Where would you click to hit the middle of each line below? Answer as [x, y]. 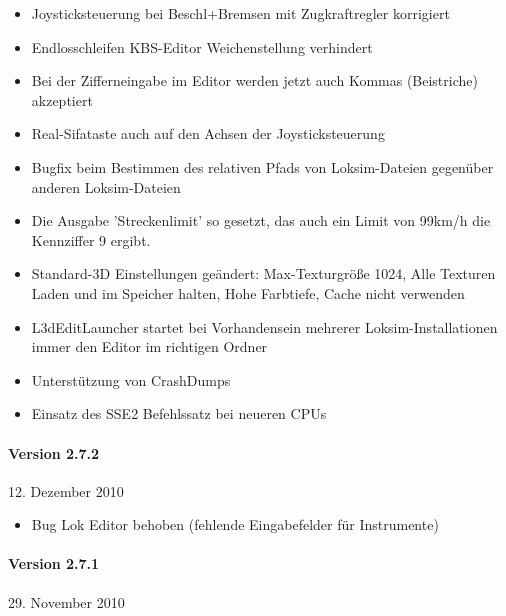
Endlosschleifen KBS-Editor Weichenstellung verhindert [202, 46]
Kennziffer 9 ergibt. [91, 239]
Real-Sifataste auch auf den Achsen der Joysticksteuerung [208, 133]
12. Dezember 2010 [66, 490]
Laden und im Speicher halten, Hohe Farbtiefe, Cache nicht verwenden [248, 292]
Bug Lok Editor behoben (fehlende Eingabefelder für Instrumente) [235, 524]
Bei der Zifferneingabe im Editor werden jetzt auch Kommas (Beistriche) [254, 80]
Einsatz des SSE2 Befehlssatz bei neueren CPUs [179, 413]
